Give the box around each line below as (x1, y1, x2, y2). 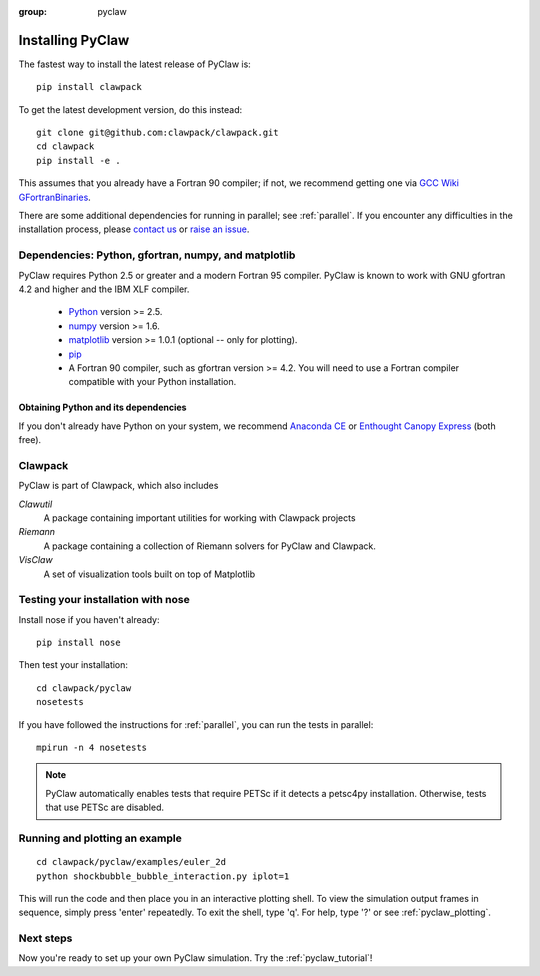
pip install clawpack (36, 81, 142, 93)
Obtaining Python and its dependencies (18, 401, 187, 414)
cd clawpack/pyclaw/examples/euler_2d (36, 856, 227, 868)
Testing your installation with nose (18, 593, 190, 607)
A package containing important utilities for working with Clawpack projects (43, 512, 356, 524)
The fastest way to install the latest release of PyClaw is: (18, 58, 252, 70)
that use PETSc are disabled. (45, 801, 165, 814)
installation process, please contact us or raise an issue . (18, 223, 250, 235)
